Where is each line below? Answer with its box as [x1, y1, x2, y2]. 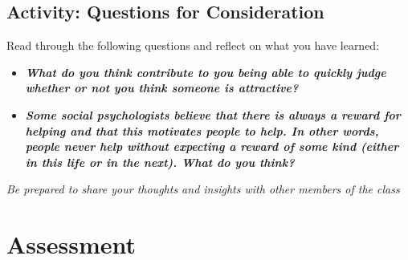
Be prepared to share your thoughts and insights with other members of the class [6, 181, 400, 197]
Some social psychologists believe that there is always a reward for [25, 106, 401, 123]
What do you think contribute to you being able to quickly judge [25, 63, 386, 80]
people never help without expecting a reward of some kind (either [25, 138, 399, 155]
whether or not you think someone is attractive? [25, 79, 299, 96]
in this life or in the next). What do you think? [25, 153, 295, 170]
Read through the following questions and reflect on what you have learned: [6, 37, 380, 54]
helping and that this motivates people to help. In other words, [25, 122, 379, 139]
